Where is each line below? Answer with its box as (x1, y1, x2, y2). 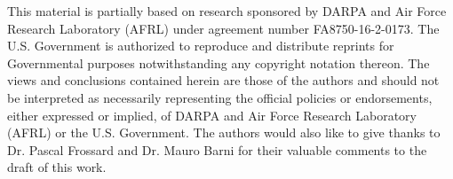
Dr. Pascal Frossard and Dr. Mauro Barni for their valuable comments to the (7, 140, 427, 159)
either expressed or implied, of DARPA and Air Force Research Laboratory (7, 105, 417, 124)
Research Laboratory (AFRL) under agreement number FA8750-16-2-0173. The (7, 19, 440, 37)
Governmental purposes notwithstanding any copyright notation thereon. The (7, 53, 430, 72)
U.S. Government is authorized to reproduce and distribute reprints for (7, 36, 394, 55)
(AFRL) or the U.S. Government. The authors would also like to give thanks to (7, 123, 441, 142)
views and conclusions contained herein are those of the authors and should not (7, 71, 440, 89)
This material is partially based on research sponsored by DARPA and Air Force (7, 2, 447, 19)
